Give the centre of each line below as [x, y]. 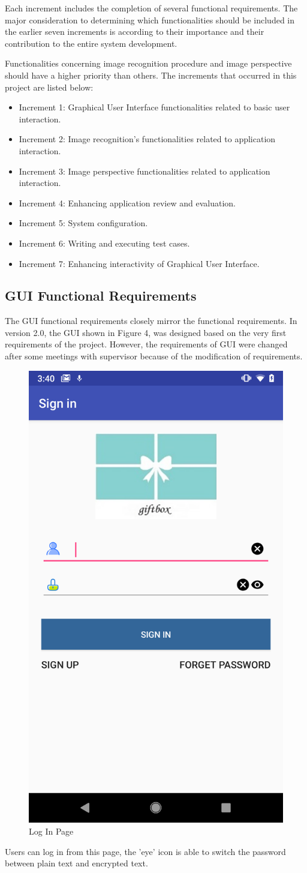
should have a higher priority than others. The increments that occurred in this [151, 75]
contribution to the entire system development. [91, 43]
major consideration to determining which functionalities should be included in [150, 19]
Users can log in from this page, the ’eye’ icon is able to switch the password [145, 851]
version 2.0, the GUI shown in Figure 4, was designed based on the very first [146, 332]
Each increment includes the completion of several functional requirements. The [151, 8]
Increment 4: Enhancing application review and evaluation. [127, 202]
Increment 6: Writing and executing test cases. [104, 243]
